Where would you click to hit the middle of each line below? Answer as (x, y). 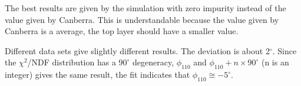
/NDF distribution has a (72, 62)
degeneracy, (153, 62)
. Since (285, 50)
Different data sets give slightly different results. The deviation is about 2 (137, 50)
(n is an (275, 62)
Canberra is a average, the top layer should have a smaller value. (122, 31)
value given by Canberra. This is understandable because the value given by (142, 19)
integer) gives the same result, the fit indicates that (97, 75)
